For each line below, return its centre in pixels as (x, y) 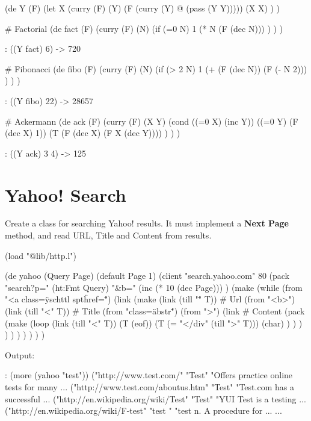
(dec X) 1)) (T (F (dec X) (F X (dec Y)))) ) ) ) (93, 133)
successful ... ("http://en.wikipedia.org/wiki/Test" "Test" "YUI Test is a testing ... (155, 398)
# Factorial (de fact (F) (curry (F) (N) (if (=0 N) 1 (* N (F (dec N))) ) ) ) (144, 28)
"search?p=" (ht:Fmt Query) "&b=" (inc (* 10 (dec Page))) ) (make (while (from (154, 287)
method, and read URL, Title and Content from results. (108, 235)
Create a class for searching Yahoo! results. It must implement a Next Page (147, 223)
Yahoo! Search (66, 194)
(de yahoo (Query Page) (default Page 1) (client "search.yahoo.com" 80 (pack (147, 276)
